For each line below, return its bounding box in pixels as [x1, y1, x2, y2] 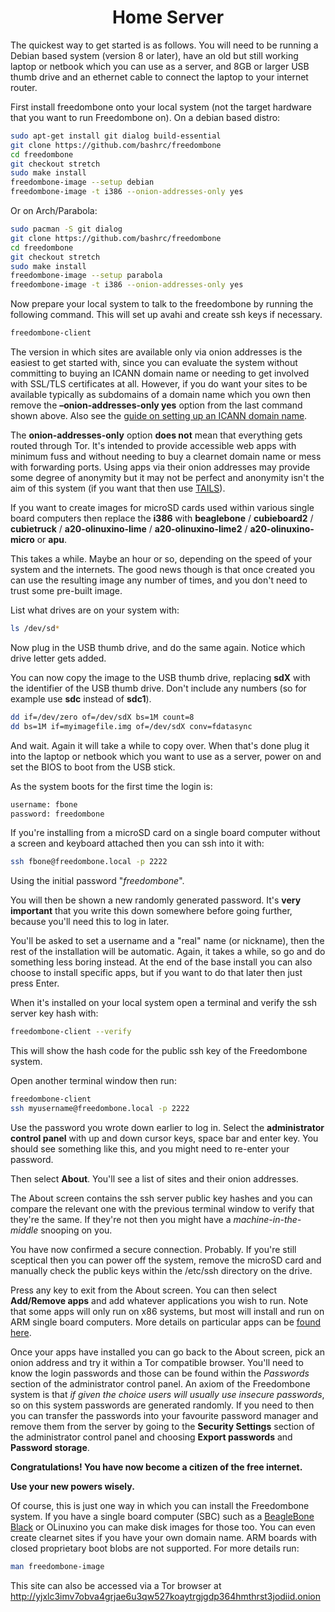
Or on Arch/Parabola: [10, 205, 98, 217]
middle [10, 1224, 39, 1236]
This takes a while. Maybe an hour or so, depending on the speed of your [10, 553, 313, 565]
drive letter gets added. [10, 652, 107, 664]
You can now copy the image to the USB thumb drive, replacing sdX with [10, 671, 311, 683]
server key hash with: [10, 1007, 99, 1020]
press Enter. [10, 977, 60, 990]
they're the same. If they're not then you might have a [10, 1213, 232, 1225]
